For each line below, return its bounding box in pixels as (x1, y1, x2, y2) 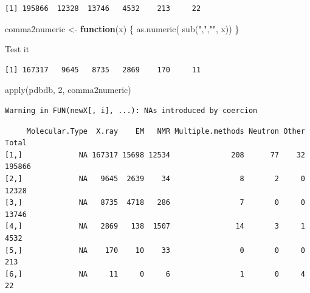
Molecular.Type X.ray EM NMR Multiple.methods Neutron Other (26, 126, 305, 136)
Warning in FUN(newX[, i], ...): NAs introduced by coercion (5, 106, 258, 115)
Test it (5, 43, 30, 55)
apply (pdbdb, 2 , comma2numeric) (5, 83, 131, 96)
